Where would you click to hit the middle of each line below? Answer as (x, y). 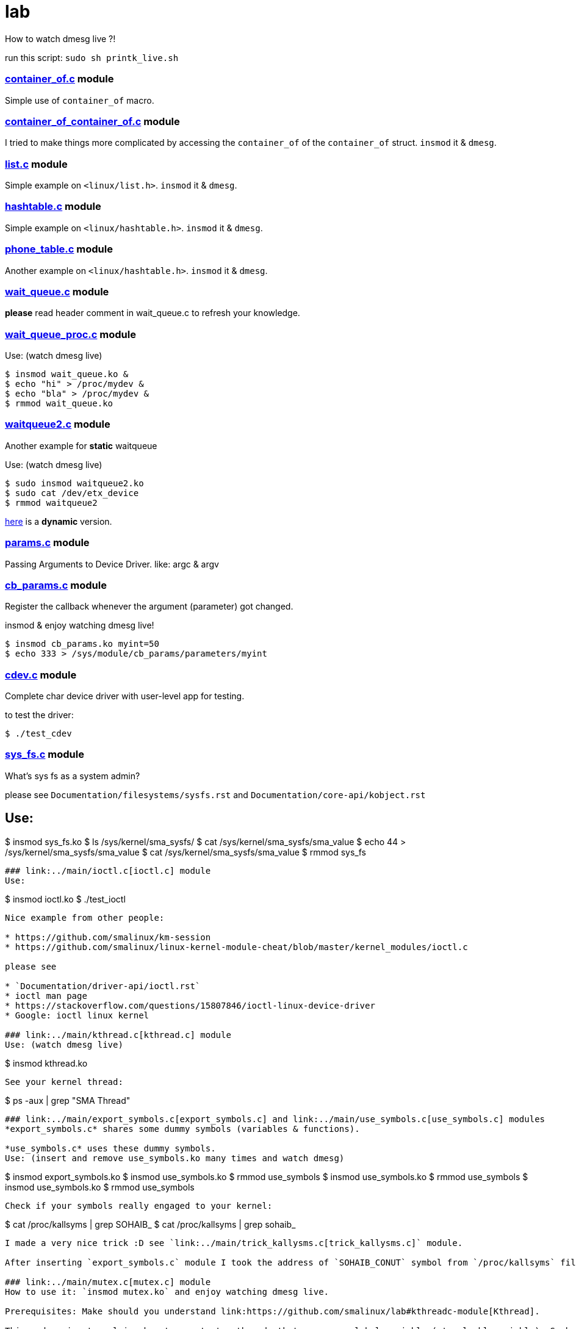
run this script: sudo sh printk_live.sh (92, 57)
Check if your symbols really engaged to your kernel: (139, 1205)
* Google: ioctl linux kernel (77, 1015)
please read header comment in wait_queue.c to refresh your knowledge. (153, 313)
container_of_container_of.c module (92, 121)
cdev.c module (41, 675)
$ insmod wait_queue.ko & (67, 374)
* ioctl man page (46, 996)
